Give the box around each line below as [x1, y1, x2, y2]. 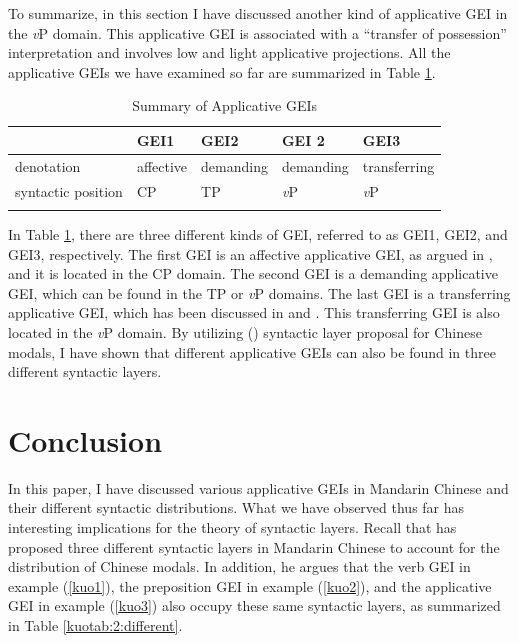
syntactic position [15, 180, 123, 201]
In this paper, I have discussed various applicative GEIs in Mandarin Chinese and [8, 477, 509, 498]
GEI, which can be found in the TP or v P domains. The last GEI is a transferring [8, 282, 511, 303]
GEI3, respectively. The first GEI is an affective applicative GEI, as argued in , [8, 243, 493, 264]
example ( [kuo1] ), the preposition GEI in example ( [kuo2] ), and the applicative [8, 575, 492, 596]
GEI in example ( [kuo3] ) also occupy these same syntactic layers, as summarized [8, 595, 501, 616]
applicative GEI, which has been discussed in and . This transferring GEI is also [8, 302, 500, 323]
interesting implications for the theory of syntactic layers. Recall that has [8, 517, 457, 538]
